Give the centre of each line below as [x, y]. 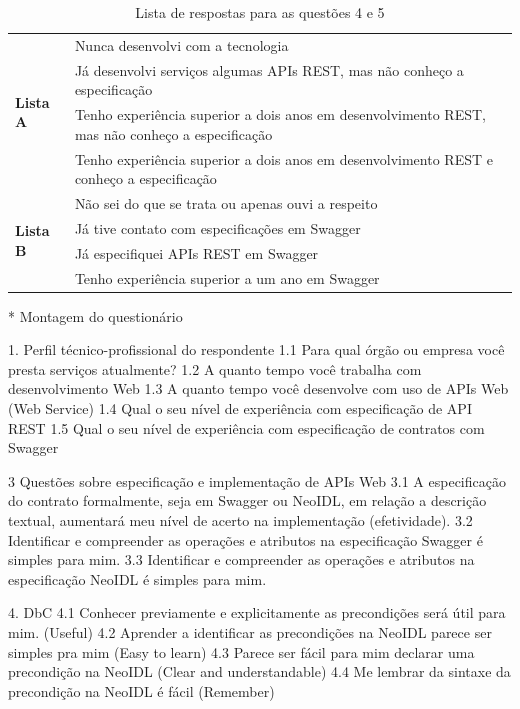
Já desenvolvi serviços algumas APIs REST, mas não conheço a [269, 69]
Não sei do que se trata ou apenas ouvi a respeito [226, 203]
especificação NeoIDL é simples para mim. [137, 578]
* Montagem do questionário [95, 315]
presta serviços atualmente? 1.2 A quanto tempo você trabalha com [215, 368]
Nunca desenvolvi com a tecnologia [181, 44]
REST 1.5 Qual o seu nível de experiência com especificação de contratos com [246, 427]
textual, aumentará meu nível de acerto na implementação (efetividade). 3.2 [240, 519]
